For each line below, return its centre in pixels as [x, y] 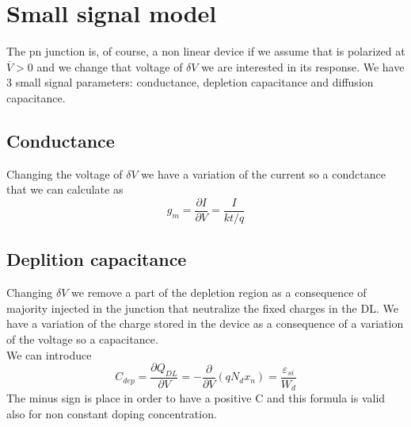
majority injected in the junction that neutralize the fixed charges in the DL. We [202, 308]
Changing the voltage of [65, 173]
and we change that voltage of [110, 66]
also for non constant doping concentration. [112, 414]
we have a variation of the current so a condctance [263, 173]
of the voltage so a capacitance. [82, 339]
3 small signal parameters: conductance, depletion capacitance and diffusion [190, 82]
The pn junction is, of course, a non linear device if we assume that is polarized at [206, 51]
